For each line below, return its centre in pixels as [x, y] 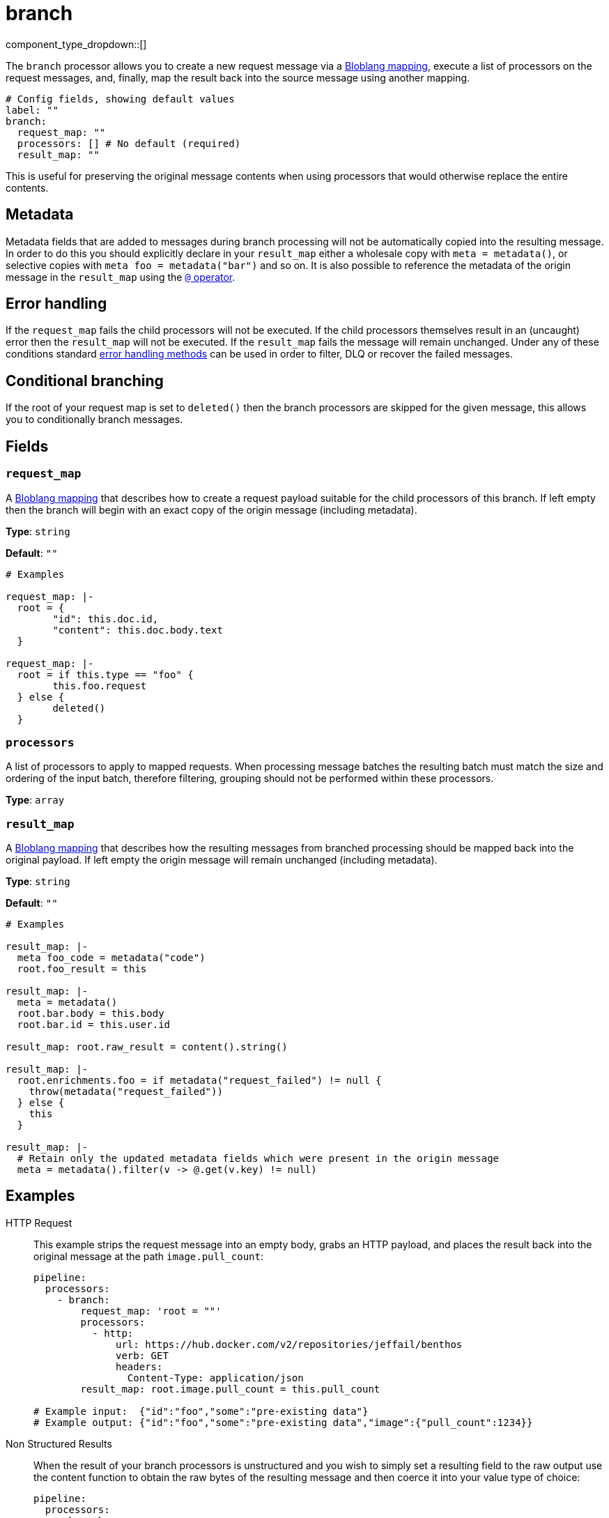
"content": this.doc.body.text [138, 630]
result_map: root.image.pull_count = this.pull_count [230, 1389]
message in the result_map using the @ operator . [121, 277]
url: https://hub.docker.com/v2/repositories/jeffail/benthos [289, 1344]
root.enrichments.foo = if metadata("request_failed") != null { [199, 1080]
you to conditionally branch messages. [94, 420]
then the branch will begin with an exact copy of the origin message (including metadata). [211, 509]
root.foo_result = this [82, 969]
